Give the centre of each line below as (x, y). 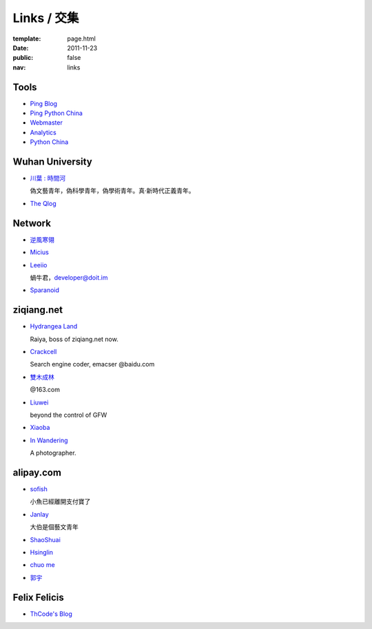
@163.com (45, 390)
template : (27, 39)
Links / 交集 (46, 18)
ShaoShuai (45, 539)
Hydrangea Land (54, 327)
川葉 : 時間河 (48, 178)
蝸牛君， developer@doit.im (69, 277)
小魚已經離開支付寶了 (60, 502)
